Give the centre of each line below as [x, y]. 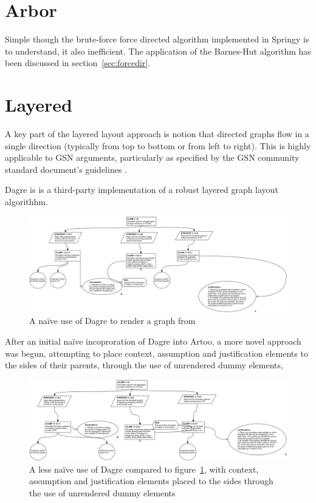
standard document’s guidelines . [66, 169]
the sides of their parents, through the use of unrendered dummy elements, [144, 365]
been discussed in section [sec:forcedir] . [78, 63]
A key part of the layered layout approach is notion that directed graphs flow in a [157, 134]
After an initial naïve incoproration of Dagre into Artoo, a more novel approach [153, 341]
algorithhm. [26, 201]
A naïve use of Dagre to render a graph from [112, 321]
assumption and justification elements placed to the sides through [151, 481]
